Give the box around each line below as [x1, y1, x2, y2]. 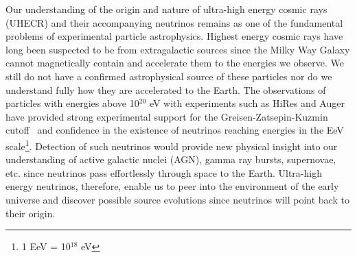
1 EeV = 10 [21, 239, 71, 254]
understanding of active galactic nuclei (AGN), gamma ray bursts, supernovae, [5, 152, 336, 167]
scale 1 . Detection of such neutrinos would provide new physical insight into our [5, 136, 338, 153]
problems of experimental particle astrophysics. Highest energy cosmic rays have [5, 29, 343, 43]
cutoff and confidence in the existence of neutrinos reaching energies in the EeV [5, 123, 344, 137]
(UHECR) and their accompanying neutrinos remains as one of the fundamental [5, 15, 343, 29]
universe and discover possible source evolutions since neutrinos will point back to [5, 192, 349, 206]
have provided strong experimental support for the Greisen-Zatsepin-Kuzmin [5, 109, 328, 123]
